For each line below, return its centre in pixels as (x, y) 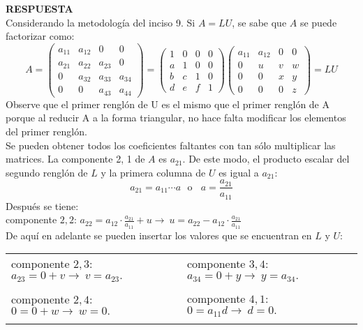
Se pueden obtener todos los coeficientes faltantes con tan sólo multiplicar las (171, 145)
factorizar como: (40, 36)
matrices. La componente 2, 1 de (75, 159)
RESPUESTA (39, 8)
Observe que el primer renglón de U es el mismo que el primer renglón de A (168, 104)
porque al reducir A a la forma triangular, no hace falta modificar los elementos (176, 118)
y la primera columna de (153, 172)
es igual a (239, 172)
